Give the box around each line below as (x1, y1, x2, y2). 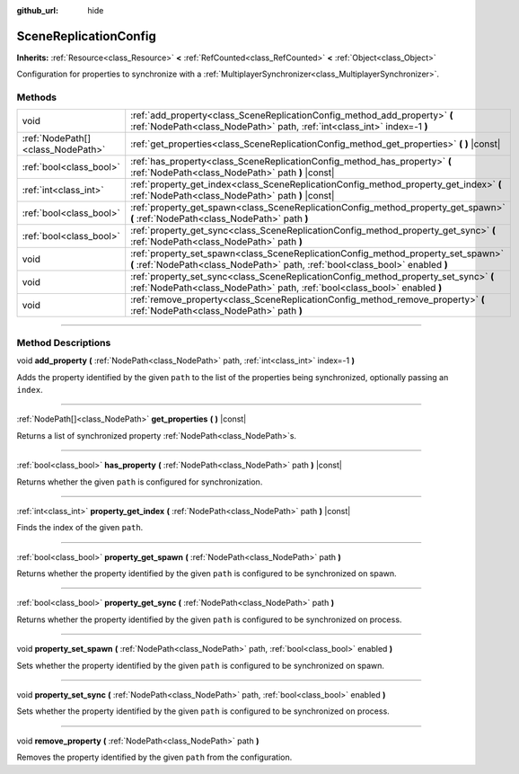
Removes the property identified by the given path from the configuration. (16, 752, 293, 763)
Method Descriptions (16, 336, 111, 349)
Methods (16, 91, 57, 103)
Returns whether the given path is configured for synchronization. (16, 476, 263, 487)
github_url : (16, 5, 58, 15)
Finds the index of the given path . (16, 522, 144, 533)
